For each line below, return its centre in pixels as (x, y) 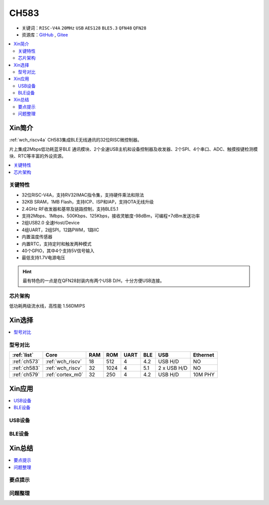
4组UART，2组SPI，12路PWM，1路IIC (61, 230)
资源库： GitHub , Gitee (45, 34)
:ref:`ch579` (26, 375)
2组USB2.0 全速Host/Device (51, 223)
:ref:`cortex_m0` (64, 375)
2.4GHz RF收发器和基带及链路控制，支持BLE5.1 (70, 209)
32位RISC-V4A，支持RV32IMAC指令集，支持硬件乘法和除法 (83, 195)
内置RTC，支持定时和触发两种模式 (57, 244)
